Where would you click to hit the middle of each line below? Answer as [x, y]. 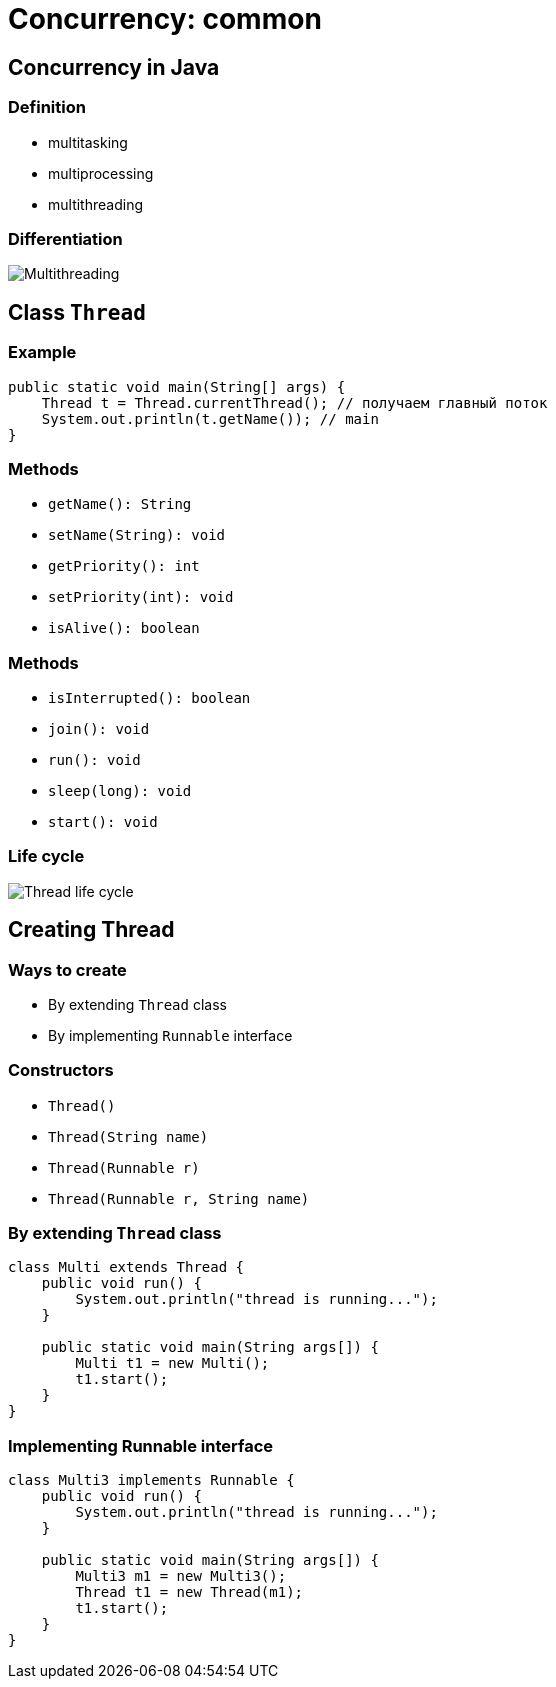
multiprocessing [101, 173]
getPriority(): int [124, 566]
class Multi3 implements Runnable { [151, 1480]
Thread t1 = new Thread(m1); [189, 1592]
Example [42, 352]
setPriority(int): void [141, 597]
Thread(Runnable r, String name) [179, 1198]
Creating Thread [91, 930]
